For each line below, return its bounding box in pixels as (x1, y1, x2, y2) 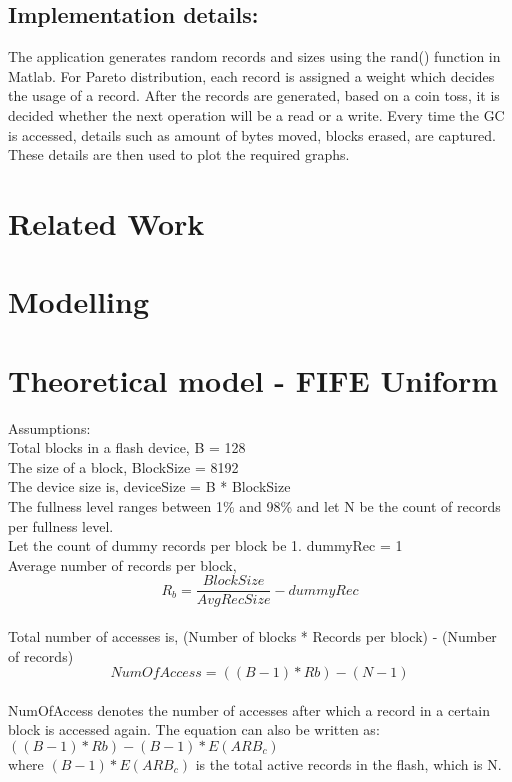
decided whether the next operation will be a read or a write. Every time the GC (8, 104, 505, 125)
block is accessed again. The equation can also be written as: (8, 719, 380, 740)
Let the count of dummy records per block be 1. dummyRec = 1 (8, 535, 403, 556)
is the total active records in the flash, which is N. (195, 754, 502, 775)
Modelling (8, 281, 150, 322)
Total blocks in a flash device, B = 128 (8, 437, 246, 458)
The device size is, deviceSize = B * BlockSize (8, 476, 291, 497)
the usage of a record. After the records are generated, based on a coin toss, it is (8, 85, 500, 106)
